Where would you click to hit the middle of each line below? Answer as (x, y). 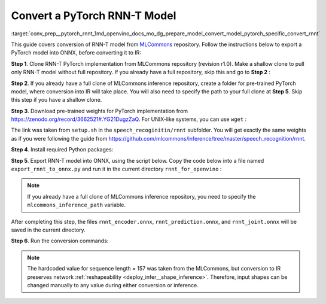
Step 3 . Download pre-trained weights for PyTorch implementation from (100, 111)
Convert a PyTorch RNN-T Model (94, 16)
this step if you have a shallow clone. (57, 100)
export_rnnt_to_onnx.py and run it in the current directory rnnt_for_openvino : (116, 169)
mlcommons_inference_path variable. (76, 205)
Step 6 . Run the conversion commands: (60, 241)
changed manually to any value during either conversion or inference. (113, 285)
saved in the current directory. (48, 230)
